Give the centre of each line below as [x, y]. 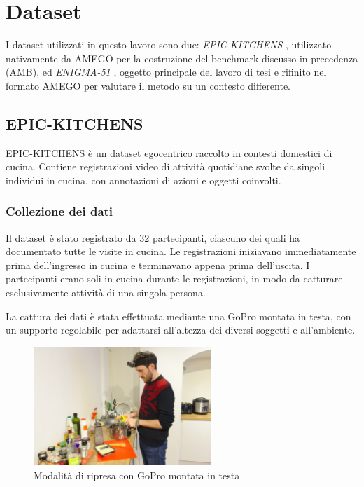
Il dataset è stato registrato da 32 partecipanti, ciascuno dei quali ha [153, 237]
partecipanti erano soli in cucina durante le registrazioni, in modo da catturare [174, 279]
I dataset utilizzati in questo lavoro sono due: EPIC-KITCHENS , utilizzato [169, 44]
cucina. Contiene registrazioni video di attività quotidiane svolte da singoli [166, 166]
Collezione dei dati [59, 211]
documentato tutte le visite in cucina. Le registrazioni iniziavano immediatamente [181, 251]
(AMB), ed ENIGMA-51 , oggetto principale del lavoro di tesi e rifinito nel [166, 72]
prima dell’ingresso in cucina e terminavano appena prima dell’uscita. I [158, 265]
